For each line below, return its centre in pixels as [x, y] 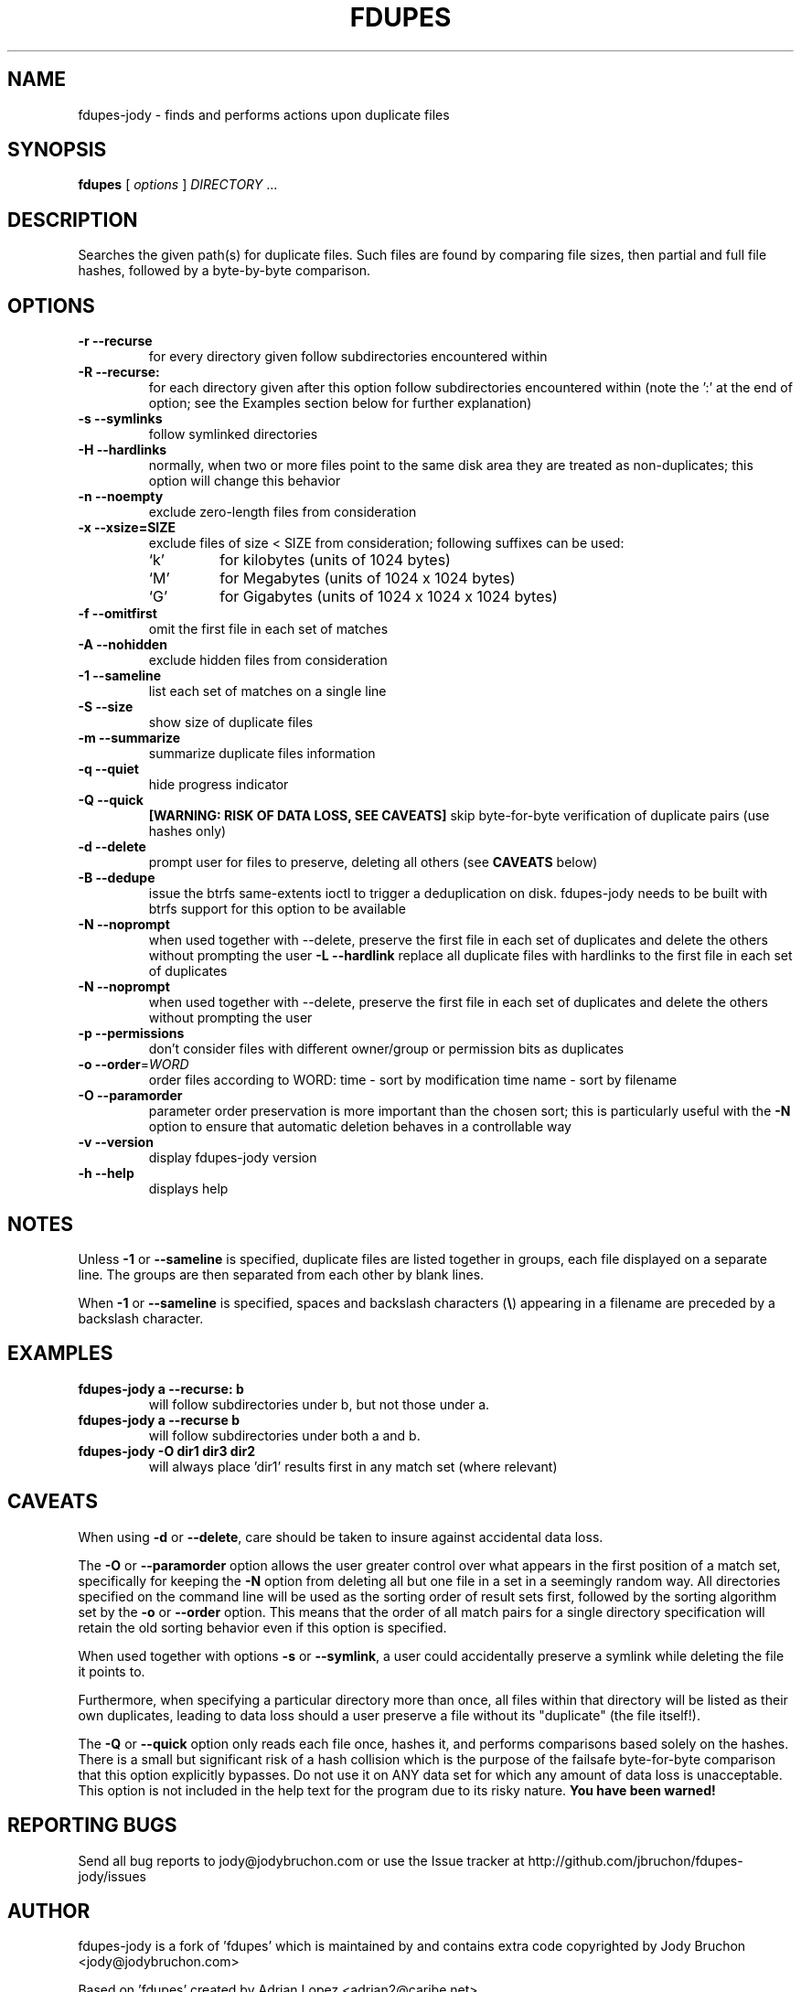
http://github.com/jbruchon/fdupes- [635, 1860]
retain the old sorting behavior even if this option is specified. [262, 1627]
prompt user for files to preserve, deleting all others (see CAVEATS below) [373, 862]
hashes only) [187, 831]
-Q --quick [111, 800]
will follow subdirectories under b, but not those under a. [319, 1404]
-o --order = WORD [133, 1065]
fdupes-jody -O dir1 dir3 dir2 [166, 1451]
